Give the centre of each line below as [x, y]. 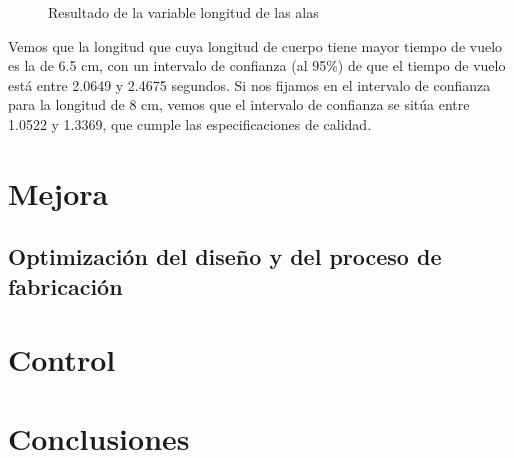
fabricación [65, 285]
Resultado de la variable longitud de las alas [183, 12]
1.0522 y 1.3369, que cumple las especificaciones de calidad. [190, 123]
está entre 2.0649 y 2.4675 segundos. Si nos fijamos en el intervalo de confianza [249, 84]
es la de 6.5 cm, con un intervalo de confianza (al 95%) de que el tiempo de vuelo [257, 65]
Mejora [58, 192]
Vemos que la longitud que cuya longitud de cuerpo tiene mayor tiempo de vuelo [255, 45]
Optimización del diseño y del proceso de [225, 256]
